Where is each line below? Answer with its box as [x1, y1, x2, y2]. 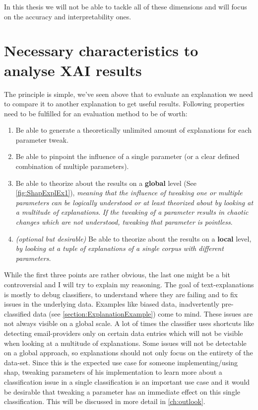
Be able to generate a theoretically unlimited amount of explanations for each [15, 125, 252, 135]
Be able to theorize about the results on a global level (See [15, 177, 196, 188]
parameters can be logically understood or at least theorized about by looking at [15, 197, 254, 207]
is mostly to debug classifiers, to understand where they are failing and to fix [4, 289, 238, 299]
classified [4, 308, 31, 319]
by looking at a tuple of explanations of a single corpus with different [15, 243, 224, 253]
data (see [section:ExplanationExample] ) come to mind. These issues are [33, 308, 253, 319]
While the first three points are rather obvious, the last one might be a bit [4, 269, 230, 280]
